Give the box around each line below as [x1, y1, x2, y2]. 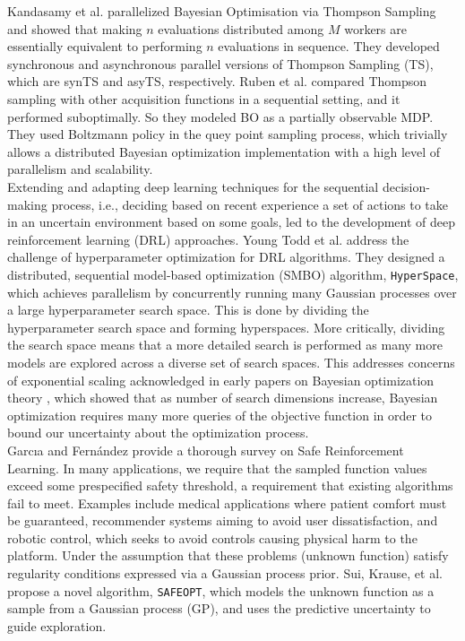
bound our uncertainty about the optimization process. [7, 423, 309, 442]
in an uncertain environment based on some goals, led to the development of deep [7, 212, 456, 231]
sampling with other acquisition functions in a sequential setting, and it [7, 89, 400, 108]
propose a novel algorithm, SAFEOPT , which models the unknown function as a [7, 581, 435, 600]
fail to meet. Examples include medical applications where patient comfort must [7, 493, 447, 512]
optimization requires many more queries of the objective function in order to [7, 405, 433, 424]
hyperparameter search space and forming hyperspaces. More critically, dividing [7, 317, 445, 336]
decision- [382, 177, 430, 195]
